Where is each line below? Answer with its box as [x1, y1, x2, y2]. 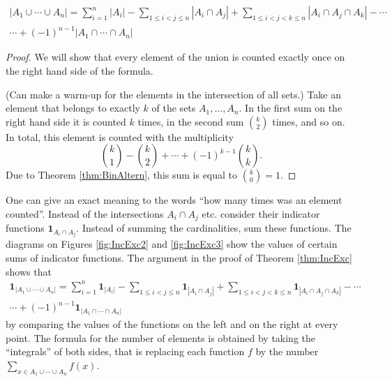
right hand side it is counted [6, 114, 126, 128]
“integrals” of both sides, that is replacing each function [6, 344, 245, 359]
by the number [255, 344, 319, 359]
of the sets [151, 100, 196, 115]
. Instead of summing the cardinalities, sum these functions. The [76, 221, 352, 235]
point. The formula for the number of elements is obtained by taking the [6, 330, 316, 345]
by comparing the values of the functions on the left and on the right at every [6, 317, 338, 331]
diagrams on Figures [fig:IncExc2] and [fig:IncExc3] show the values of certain [6, 237, 338, 251]
